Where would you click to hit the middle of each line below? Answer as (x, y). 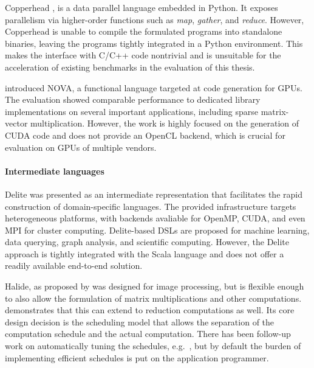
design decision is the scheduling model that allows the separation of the (140, 321)
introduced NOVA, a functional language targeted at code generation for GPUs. (154, 87)
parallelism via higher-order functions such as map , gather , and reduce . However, (155, 19)
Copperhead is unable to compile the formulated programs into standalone (144, 31)
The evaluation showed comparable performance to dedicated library (133, 99)
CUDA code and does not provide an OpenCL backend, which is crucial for (145, 135)
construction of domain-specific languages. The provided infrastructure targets (151, 206)
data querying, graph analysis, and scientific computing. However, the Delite (147, 242)
